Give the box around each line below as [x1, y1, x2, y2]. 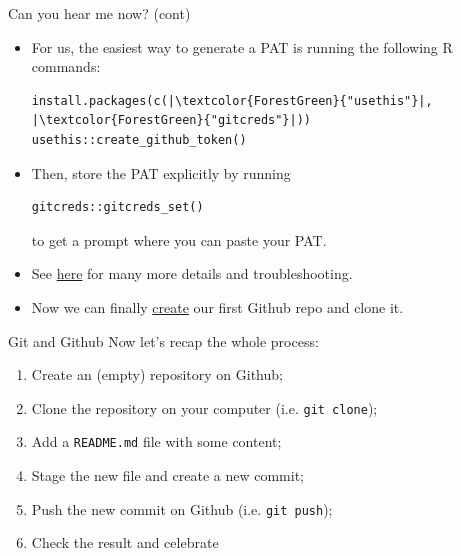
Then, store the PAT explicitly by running [31, 162, 291, 183]
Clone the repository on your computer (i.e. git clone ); [31, 397, 378, 418]
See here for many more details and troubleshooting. [31, 263, 353, 284]
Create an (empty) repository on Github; [31, 364, 283, 385]
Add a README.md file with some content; [31, 431, 282, 452]
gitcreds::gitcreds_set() [31, 200, 204, 215]
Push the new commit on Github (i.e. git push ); [31, 498, 333, 519]
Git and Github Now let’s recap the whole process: [8, 330, 319, 351]
